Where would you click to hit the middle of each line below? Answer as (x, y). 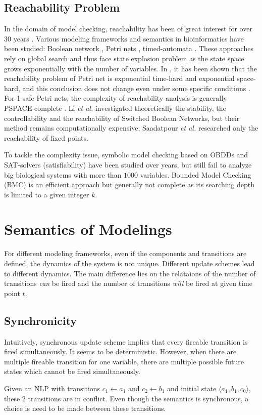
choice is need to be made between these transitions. (85, 408)
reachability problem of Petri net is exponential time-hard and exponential (119, 78)
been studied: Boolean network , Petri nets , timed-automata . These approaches (129, 48)
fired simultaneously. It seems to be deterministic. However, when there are (120, 351)
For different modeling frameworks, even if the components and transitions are (125, 253)
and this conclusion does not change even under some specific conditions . (136, 88)
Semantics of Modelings (88, 229)
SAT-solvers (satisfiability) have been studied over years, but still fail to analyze (128, 164)
